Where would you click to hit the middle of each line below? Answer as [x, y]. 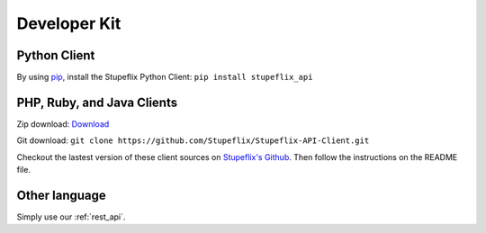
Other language [62, 195]
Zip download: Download [63, 124]
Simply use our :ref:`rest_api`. [71, 217]
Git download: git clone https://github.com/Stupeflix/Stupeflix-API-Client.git [193, 140]
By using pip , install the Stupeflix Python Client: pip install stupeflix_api [165, 77]
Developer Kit [69, 23]
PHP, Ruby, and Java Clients [97, 102]
